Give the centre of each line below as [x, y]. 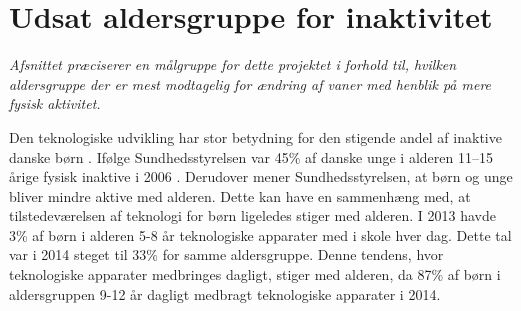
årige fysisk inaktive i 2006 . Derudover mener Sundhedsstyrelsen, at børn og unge [261, 176]
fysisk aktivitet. [55, 103]
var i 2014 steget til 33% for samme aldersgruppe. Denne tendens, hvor [226, 254]
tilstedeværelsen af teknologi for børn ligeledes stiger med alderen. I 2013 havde [252, 215]
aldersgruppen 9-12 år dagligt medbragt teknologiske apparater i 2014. [225, 293]
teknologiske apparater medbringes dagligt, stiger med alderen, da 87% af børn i [255, 274]
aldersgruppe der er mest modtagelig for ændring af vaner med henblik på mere [250, 83]
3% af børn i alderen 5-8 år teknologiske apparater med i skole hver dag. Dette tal [260, 234]
